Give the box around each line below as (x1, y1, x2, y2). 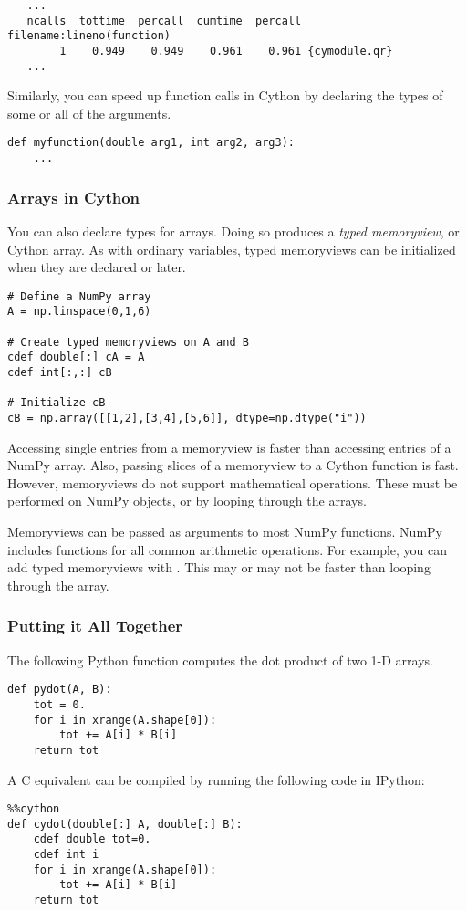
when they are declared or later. (7, 257, 186, 277)
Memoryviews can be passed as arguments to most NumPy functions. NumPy (7, 522, 442, 541)
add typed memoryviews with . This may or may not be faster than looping (7, 558, 431, 577)
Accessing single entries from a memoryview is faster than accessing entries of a (7, 437, 451, 456)
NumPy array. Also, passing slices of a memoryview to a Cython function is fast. (7, 455, 459, 475)
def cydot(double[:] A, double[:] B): (7, 817, 243, 831)
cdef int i (33, 848, 99, 862)
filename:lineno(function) (7, 29, 171, 43)
